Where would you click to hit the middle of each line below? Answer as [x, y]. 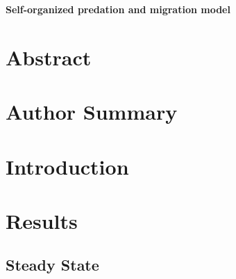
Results [42, 220]
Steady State [52, 265]
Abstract [49, 57]
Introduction [67, 166]
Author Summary [92, 112]
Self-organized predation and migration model [118, 9]
